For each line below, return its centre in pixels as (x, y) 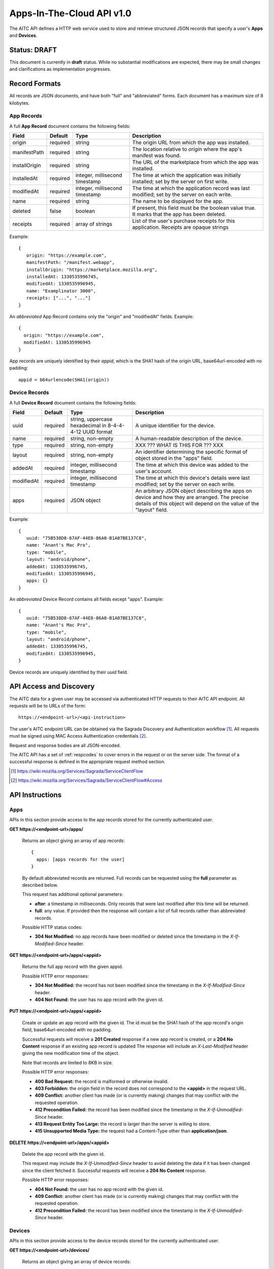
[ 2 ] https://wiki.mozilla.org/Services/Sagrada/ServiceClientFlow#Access (87, 780)
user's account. (154, 471)
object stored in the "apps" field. (174, 458)
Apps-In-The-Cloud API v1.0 (71, 13)
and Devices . (23, 35)
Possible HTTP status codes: (52, 927)
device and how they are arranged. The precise (192, 497)
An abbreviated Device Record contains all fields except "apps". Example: (87, 599)
